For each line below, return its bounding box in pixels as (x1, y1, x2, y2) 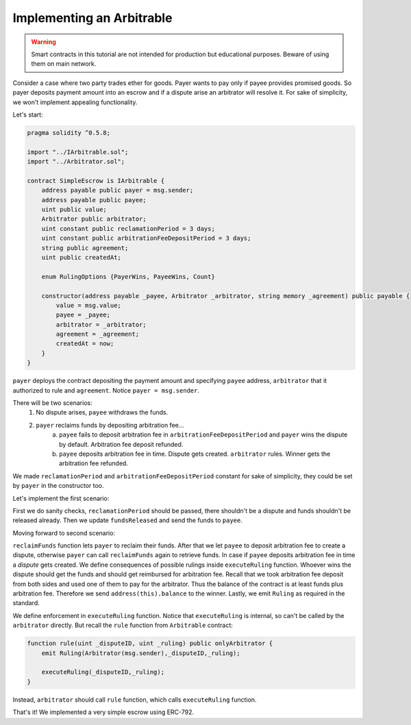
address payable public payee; (41, 196, 147, 204)
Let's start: (12, 110, 44, 119)
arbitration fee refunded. (59, 459, 128, 467)
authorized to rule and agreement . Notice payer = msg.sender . (12, 386, 200, 394)
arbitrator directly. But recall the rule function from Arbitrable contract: (12, 621, 233, 630)
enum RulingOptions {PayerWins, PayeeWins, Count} (41, 273, 215, 280)
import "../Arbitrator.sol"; (27, 158, 125, 166)
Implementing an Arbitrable (12, 10, 173, 25)
